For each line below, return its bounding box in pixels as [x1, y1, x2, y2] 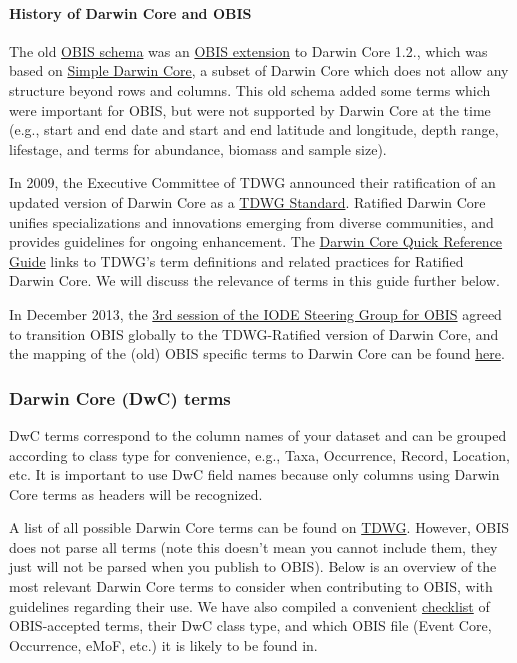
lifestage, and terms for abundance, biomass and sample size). [9, 138, 387, 159]
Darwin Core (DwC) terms [9, 385, 231, 410]
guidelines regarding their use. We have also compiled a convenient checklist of [9, 595, 490, 616]
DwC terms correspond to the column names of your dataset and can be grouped [9, 424, 507, 445]
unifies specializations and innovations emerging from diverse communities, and [9, 211, 494, 232]
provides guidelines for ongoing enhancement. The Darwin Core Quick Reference [9, 231, 503, 252]
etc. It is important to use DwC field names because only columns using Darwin [9, 464, 500, 485]
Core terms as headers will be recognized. [9, 483, 263, 504]
